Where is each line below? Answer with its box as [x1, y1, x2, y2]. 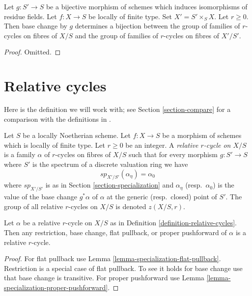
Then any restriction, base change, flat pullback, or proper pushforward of [4, 227, 227, 238]
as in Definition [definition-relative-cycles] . [110, 217, 237, 228]
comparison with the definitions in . [4, 113, 112, 124]
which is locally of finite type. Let [4, 139, 105, 150]
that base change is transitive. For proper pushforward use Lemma [4, 272, 204, 283]
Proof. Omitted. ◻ [4, 47, 61, 57]
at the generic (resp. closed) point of [107, 191, 217, 202]
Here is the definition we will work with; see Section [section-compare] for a [4, 104, 231, 114]
